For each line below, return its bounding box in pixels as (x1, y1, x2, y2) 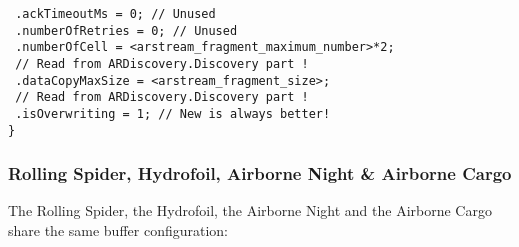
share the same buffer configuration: (8, 220, 228, 241)
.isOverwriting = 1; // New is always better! (15, 106, 331, 121)
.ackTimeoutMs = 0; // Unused (15, 7, 216, 21)
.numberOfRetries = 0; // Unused (15, 23, 238, 38)
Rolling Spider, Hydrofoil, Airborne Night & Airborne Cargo (8, 161, 512, 186)
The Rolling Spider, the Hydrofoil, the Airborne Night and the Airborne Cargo (8, 200, 492, 221)
